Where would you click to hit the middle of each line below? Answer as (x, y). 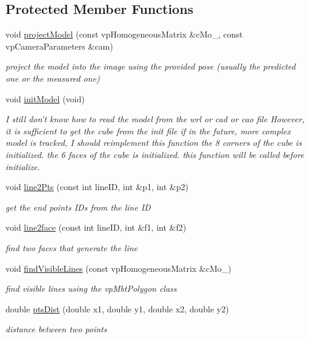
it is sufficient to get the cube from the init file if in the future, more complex (148, 130)
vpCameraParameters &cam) (59, 46)
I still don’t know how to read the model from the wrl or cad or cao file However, (155, 119)
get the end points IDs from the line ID (78, 207)
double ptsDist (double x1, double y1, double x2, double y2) (117, 308)
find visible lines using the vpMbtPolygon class (91, 288)
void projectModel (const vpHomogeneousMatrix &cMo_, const (124, 34)
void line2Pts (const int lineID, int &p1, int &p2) (97, 187)
